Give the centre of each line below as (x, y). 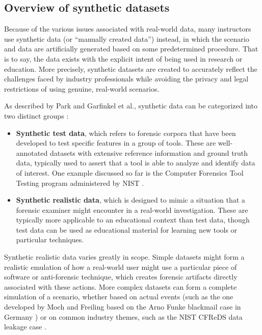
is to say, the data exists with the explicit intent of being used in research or (123, 58)
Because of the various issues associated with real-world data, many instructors (128, 29)
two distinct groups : (36, 115)
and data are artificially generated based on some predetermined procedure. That (131, 49)
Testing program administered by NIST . (80, 183)
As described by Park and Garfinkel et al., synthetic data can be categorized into (131, 106)
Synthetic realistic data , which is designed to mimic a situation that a (130, 200)
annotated (32, 152)
